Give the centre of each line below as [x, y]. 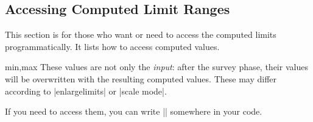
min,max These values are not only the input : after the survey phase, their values [156, 67]
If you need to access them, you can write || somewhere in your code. [134, 111]
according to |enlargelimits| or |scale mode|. [86, 91]
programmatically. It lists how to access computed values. [112, 46]
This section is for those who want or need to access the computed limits [141, 34]
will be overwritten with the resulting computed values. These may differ [141, 78]
